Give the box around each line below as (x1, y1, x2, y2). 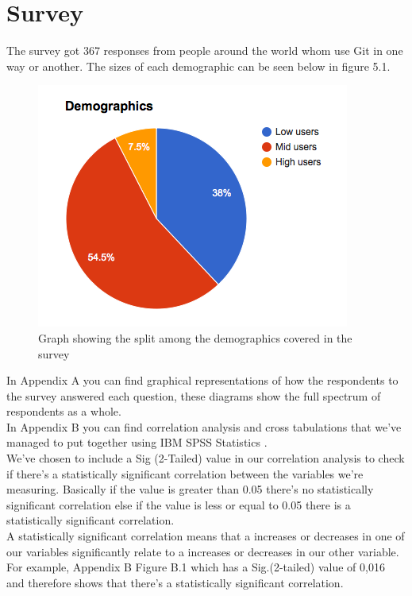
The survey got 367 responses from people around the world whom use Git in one (6, 42, 403, 59)
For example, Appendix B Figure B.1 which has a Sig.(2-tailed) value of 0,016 (6, 559, 385, 575)
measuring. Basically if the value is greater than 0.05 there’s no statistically (6, 481, 374, 497)
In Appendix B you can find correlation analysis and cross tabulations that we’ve (6, 418, 402, 435)
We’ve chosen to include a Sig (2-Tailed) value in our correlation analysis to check (6, 450, 405, 466)
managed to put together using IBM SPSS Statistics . (6, 434, 268, 451)
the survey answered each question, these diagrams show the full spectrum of (6, 387, 381, 404)
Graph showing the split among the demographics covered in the (38, 329, 352, 346)
